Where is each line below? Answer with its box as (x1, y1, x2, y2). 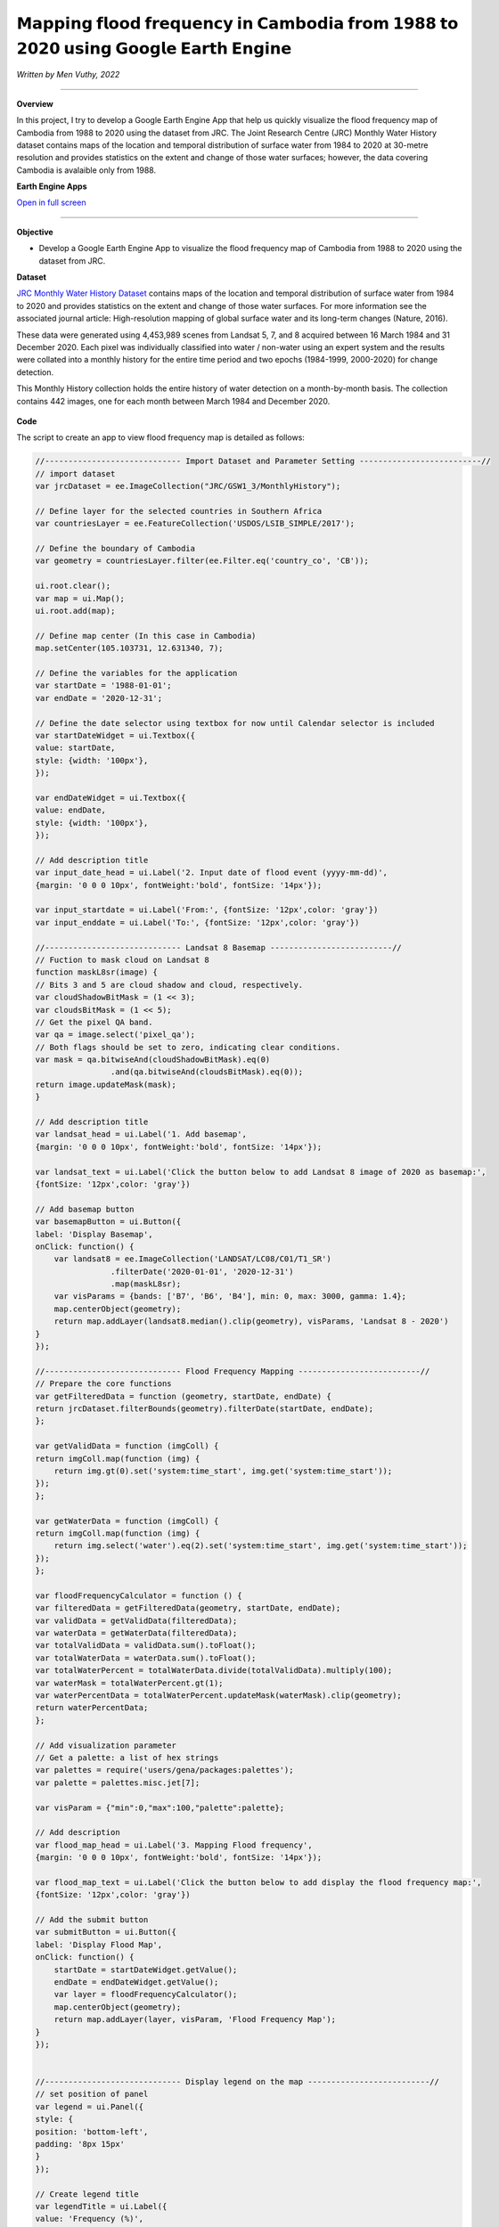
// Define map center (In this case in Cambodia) (35, 631, 257, 640)
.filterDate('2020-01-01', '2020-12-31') (110, 1266, 294, 1277)
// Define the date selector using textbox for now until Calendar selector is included (35, 718, 436, 728)
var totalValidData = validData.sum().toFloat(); (35, 1640, 257, 1651)
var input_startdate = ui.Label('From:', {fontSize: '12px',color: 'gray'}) (35, 905, 379, 915)
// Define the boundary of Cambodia (35, 543, 196, 554)
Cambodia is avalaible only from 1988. (16, 165, 156, 175)
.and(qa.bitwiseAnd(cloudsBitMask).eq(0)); (110, 1067, 304, 1077)
